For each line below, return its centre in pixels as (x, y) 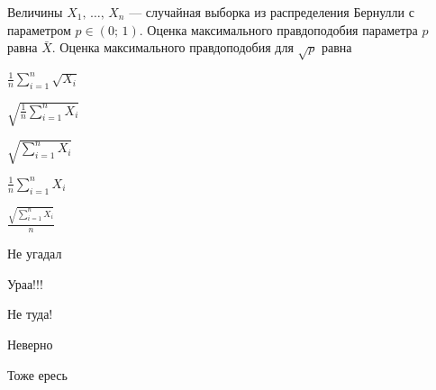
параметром (39, 29)
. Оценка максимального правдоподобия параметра (278, 29)
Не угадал (35, 254)
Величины (35, 12)
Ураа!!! (25, 283)
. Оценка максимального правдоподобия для (173, 47)
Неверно (30, 344)
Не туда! (30, 314)
